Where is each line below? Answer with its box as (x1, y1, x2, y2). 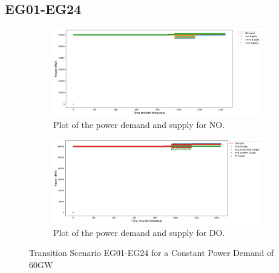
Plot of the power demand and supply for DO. (53, 226, 225, 238)
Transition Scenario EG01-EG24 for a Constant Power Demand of (29, 246, 274, 259)
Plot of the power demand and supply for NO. (53, 118, 225, 130)
